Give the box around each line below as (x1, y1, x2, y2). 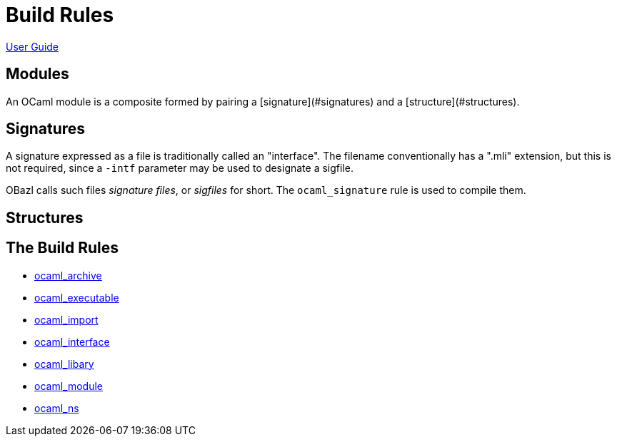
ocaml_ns (34, 401, 79, 414)
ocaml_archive (34, 269, 102, 282)
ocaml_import (34, 313, 99, 326)
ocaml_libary (34, 357, 94, 370)
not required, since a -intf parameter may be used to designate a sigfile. (6, 162, 353, 175)
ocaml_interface (34, 335, 110, 348)
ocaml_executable (34, 291, 119, 304)
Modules (6, 65, 69, 83)
